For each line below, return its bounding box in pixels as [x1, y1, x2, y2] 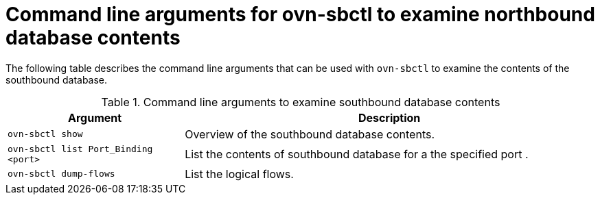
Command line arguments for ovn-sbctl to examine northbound [5, 3, 595, 26]
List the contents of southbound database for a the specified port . [185, 147, 529, 161]
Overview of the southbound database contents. [185, 127, 435, 141]
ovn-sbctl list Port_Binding [8, 143, 153, 154]
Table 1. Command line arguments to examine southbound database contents [101, 95, 500, 109]
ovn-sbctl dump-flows [8, 168, 115, 179]
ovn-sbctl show [8, 129, 83, 140]
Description [358, 110, 421, 125]
